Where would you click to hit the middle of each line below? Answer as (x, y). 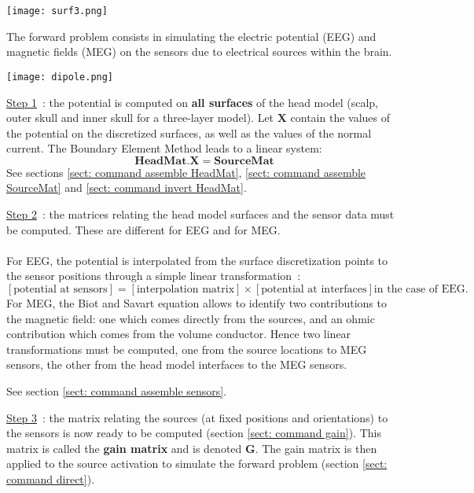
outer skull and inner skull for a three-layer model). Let (140, 118)
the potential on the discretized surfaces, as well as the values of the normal (189, 132)
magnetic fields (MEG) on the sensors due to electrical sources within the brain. (199, 52)
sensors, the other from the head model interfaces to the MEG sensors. (177, 364)
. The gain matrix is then (316, 448)
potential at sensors (61, 290)
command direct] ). (51, 478)
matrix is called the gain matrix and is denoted (124, 448)
